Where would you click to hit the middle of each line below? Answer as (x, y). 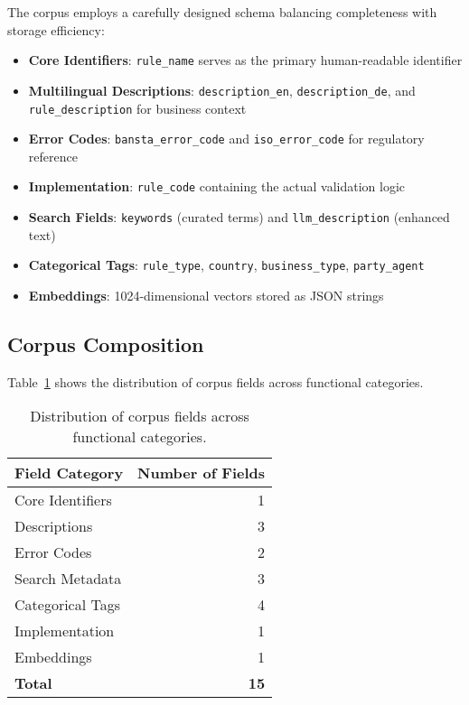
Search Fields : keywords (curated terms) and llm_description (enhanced (239, 217)
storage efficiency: (56, 29)
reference (53, 156)
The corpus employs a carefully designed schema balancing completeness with (222, 12)
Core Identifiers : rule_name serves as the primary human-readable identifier (245, 60)
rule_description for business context (137, 108)
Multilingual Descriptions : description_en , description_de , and (222, 90)
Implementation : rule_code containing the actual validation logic (217, 186)
